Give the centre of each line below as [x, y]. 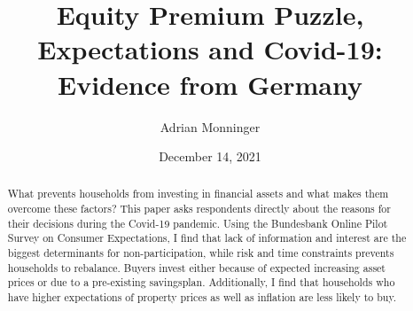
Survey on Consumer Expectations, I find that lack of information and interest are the [207, 238]
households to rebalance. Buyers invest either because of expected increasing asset [196, 267]
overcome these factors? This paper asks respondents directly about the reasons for [199, 209]
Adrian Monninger [210, 126]
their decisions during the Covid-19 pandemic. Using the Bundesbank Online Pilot [198, 223]
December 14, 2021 [210, 156]
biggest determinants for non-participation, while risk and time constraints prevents [201, 253]
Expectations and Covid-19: [210, 49]
